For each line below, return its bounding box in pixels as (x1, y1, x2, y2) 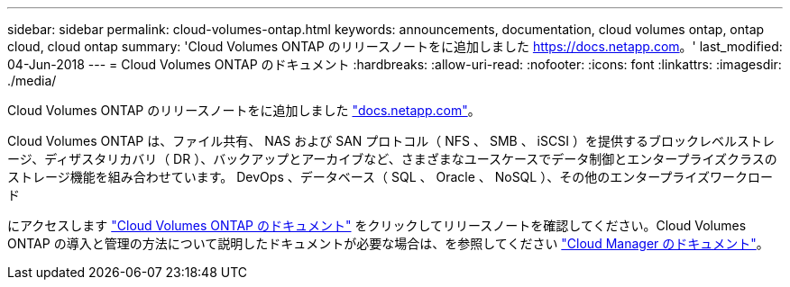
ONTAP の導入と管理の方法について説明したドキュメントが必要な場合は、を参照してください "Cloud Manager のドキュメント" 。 (7, 236, 769, 251)
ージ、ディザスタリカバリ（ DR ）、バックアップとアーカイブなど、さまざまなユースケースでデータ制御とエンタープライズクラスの (7, 151, 777, 166)
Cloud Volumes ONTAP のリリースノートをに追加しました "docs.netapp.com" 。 (7, 103, 481, 118)
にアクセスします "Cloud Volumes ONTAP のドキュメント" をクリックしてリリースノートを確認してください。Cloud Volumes (7, 218, 747, 233)
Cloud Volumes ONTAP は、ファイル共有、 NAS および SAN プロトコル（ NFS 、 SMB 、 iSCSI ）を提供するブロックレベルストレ (7, 133, 775, 148)
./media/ (7, 73, 57, 88)
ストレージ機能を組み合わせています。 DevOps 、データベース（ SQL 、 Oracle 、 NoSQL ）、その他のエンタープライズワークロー (7, 169, 773, 184)
